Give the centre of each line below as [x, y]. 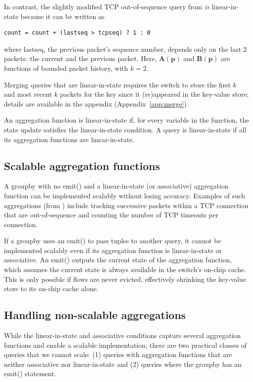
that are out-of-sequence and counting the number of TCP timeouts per [111, 215]
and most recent [28, 94]
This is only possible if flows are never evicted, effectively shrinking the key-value [125, 279]
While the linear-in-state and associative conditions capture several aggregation [122, 335]
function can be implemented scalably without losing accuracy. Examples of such [125, 195]
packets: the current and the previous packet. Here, [80, 58]
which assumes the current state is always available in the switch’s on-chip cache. [125, 269]
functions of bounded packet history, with [66, 68]
